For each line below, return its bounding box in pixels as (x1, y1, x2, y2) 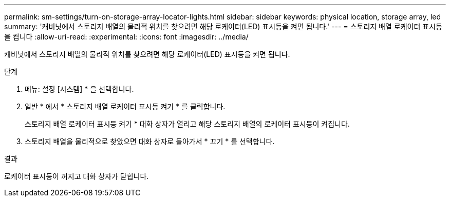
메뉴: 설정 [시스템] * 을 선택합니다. (25, 85, 134, 93)
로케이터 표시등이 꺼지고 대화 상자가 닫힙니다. (4, 172, 149, 180)
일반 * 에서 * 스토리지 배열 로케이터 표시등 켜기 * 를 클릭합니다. (25, 102, 226, 111)
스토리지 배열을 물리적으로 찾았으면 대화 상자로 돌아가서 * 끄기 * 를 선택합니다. (25, 137, 275, 146)
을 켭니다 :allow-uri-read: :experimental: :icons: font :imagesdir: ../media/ (4, 32, 249, 41)
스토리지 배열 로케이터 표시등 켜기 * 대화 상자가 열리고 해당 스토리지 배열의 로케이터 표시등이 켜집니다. (25, 119, 350, 128)
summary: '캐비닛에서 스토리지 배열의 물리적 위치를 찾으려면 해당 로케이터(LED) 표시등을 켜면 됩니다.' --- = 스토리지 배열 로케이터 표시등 (4, 22, 442, 31)
